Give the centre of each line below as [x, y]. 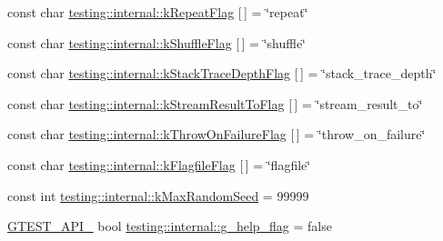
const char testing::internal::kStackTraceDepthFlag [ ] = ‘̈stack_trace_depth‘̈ [222, 73]
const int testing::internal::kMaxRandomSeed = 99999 [158, 195]
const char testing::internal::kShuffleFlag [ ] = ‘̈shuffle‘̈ [156, 42]
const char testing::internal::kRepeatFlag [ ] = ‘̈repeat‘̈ [158, 12]
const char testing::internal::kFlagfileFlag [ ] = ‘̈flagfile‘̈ [159, 164]
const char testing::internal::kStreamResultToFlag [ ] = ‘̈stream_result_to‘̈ [215, 103]
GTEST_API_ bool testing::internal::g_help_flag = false [170, 226]
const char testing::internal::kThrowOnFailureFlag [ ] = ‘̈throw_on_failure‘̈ [216, 134]
